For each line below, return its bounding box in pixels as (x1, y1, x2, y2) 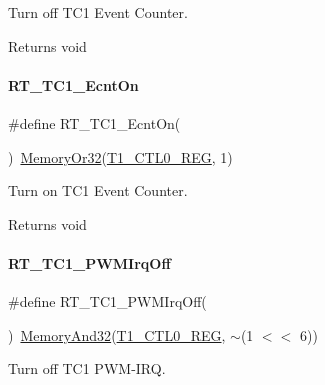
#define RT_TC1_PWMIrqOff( (8, 291, 207, 312)
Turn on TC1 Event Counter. (8, 180, 188, 201)
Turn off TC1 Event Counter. (8, 2, 188, 22)
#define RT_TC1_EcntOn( (8, 112, 181, 133)
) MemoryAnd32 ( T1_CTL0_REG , (8, 324, 226, 345)
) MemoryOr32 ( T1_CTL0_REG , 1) (8, 146, 233, 167)
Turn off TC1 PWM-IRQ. (8, 358, 166, 379)
